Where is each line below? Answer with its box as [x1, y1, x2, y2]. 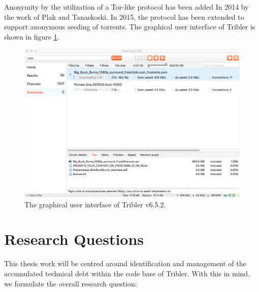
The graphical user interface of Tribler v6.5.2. [24, 199, 166, 209]
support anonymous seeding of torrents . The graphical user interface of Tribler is [4, 21, 255, 32]
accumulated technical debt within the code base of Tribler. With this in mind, [4, 268, 250, 279]
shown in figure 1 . [4, 31, 59, 42]
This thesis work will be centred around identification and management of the [4, 258, 246, 269]
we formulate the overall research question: [4, 278, 137, 288]
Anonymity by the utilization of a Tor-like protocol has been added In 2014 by [4, 2, 249, 12]
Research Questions [4, 229, 144, 249]
